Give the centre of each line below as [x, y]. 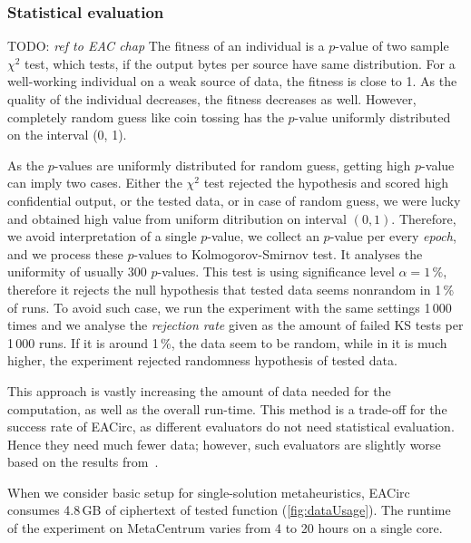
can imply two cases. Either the [95, 183]
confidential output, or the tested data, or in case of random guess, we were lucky [234, 200]
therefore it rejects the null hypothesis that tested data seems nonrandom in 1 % [231, 289]
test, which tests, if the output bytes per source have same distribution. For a [240, 63]
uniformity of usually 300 [77, 271]
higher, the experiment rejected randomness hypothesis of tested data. [202, 360]
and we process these [65, 253]
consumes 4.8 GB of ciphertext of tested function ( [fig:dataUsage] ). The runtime [229, 510]
